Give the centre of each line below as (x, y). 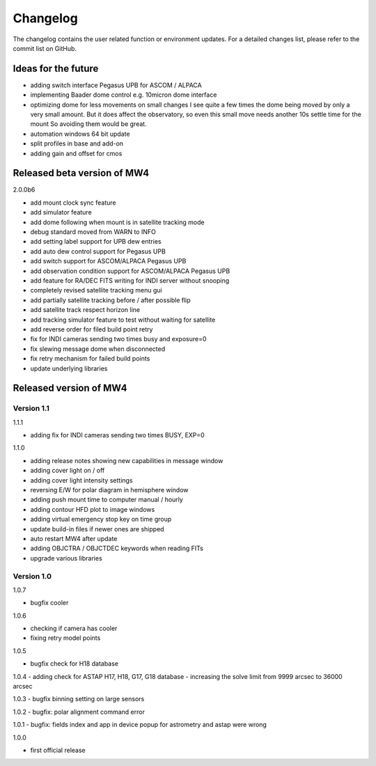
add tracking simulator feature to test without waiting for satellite (123, 320)
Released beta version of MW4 (81, 173)
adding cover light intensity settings (81, 480)
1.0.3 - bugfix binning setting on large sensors (79, 699)
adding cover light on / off (68, 471)
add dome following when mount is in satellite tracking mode (117, 222)
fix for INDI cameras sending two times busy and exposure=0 (118, 339)
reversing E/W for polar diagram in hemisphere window (109, 490)
